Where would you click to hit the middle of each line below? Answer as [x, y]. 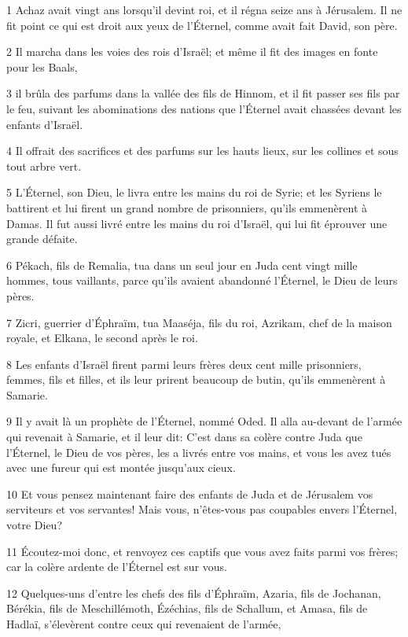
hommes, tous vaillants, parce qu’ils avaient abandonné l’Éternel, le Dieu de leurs [202, 280]
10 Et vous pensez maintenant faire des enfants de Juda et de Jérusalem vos [190, 493]
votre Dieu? [35, 525]
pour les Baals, [42, 66]
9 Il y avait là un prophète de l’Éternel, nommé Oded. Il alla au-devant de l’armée [204, 421]
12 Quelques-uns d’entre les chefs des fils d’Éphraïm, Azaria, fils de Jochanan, [194, 593]
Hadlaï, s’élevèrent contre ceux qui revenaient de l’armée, [144, 624]
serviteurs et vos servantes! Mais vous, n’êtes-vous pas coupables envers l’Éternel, [202, 509]
